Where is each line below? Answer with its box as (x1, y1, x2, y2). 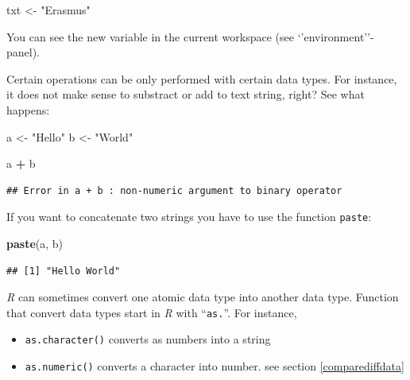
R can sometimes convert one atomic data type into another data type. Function (6, 289, 399, 305)
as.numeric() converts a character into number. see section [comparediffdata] (25, 358, 404, 374)
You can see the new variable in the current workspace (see (6, 28, 294, 45)
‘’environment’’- (297, 28, 374, 45)
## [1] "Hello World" (6, 265, 121, 277)
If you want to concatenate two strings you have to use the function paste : (6, 208, 372, 225)
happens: (6, 101, 50, 118)
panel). (6, 44, 41, 60)
